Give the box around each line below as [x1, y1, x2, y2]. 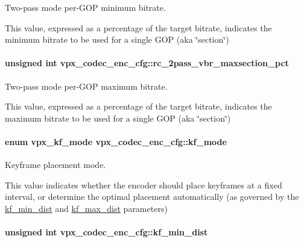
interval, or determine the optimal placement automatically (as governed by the [5, 190, 299, 203]
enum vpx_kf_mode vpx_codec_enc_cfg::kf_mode [5, 135, 227, 147]
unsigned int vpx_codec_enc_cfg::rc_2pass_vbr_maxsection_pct [5, 57, 289, 69]
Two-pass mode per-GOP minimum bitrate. [5, 1, 166, 13]
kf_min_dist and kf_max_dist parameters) [5, 202, 168, 214]
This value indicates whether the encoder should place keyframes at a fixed [5, 178, 282, 191]
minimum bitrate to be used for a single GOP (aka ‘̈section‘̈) [5, 33, 229, 46]
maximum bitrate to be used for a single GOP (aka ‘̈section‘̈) [5, 111, 231, 124]
